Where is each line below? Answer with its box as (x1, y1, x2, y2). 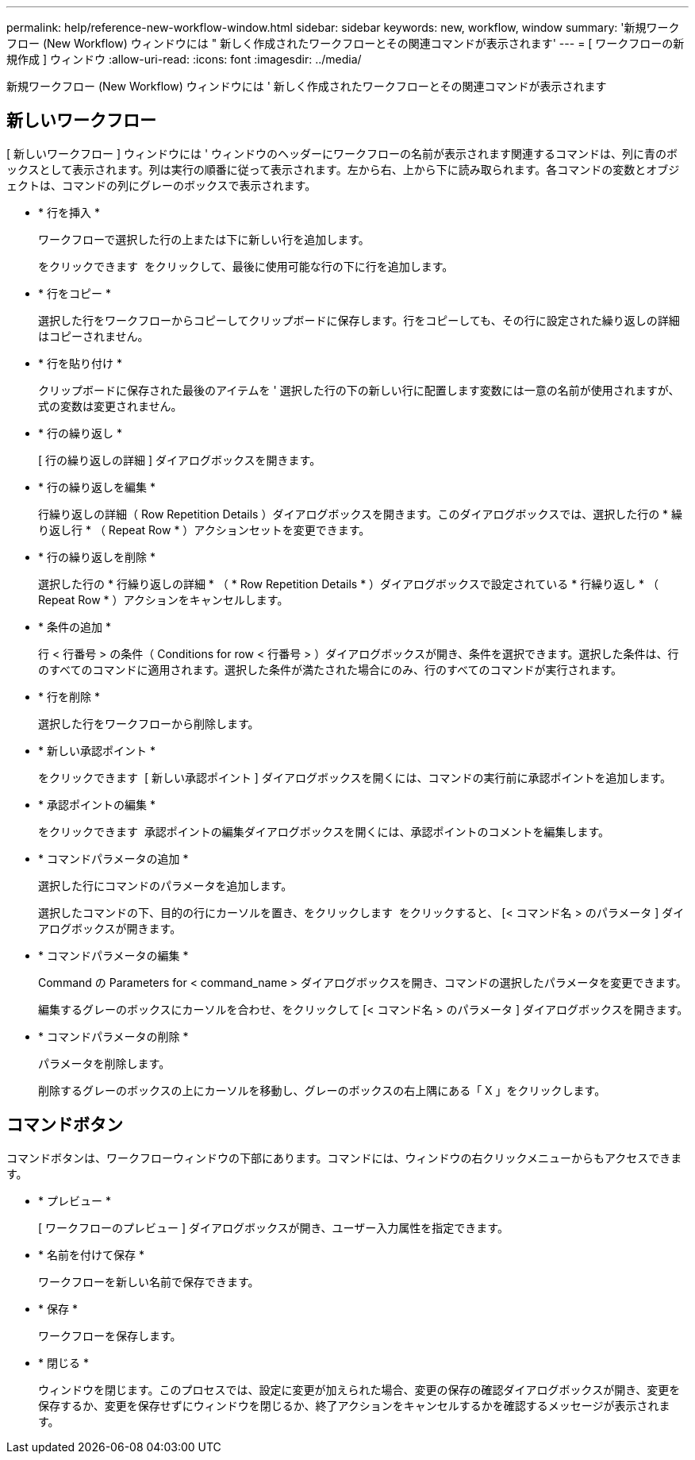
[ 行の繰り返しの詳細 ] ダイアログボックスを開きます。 (38, 453, 321, 467)
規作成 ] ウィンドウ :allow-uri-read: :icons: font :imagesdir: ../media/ (6, 52, 362, 66)
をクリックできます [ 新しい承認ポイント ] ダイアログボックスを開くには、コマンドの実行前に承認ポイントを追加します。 (38, 770, 672, 784)
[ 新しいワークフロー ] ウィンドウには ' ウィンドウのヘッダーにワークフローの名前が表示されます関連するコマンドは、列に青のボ (6, 146, 678, 160)
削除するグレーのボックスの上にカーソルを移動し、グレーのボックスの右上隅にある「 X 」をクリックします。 (38, 1083, 606, 1097)
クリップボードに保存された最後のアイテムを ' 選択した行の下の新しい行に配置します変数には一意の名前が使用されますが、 (38, 383, 680, 397)
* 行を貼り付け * (38, 356, 122, 370)
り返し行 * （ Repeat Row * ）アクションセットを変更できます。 (38, 522, 371, 537)
